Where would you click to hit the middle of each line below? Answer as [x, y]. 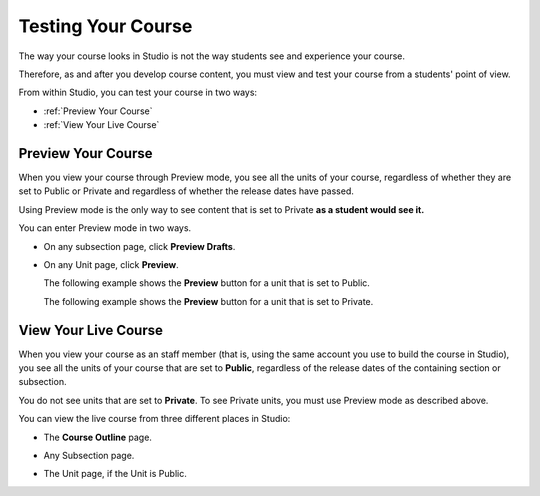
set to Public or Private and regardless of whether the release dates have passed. [186, 191]
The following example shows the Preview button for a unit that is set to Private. [208, 301]
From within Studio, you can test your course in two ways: [138, 92]
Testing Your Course [105, 26]
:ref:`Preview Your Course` [98, 111]
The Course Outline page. [97, 437]
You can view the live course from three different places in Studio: [154, 419]
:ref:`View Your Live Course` [101, 125]
